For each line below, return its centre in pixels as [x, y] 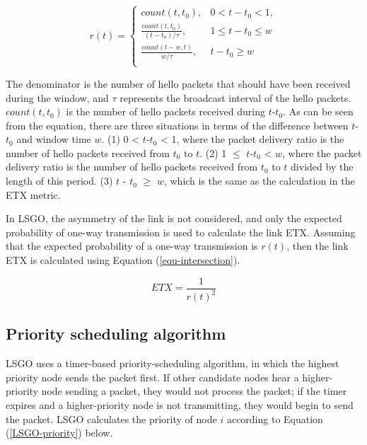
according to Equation [275, 418]
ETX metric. [33, 194]
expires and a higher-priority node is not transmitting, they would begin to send [180, 405]
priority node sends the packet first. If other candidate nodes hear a [152, 377]
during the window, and [57, 97]
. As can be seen [318, 111]
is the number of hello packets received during [165, 111]
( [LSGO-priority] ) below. [59, 433]
